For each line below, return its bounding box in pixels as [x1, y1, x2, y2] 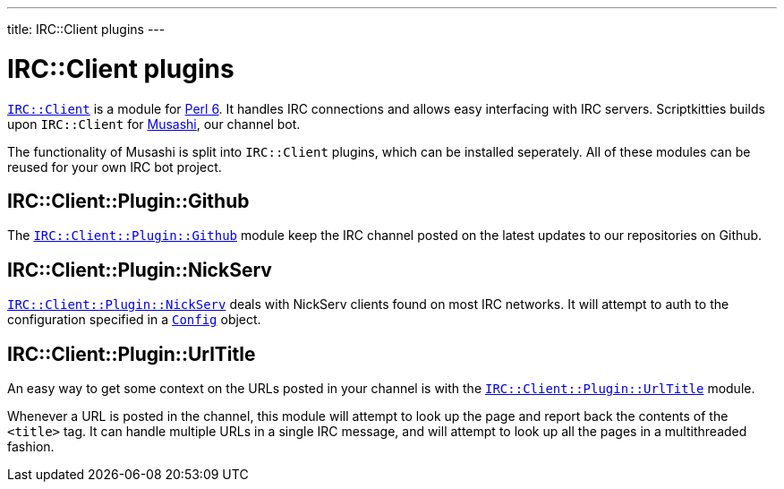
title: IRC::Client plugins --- [7, 21, 166, 37]
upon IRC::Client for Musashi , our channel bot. [7, 116, 301, 132]
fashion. [7, 439, 55, 455]
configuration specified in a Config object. [7, 312, 261, 328]
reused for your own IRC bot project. [7, 159, 222, 175]
